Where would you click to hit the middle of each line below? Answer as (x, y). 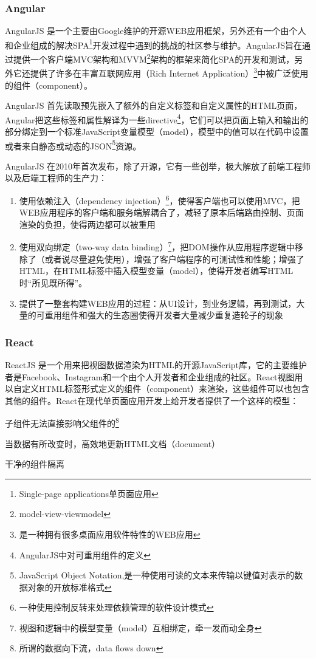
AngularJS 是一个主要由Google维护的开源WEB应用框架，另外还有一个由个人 (156, 31)
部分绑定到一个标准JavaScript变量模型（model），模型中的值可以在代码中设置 (157, 131)
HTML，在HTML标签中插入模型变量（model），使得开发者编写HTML (156, 271)
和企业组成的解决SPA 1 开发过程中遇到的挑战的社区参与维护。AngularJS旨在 (153, 44)
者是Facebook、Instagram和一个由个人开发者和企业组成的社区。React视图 (150, 376)
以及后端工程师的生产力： (56, 178)
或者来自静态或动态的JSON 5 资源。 (73, 145)
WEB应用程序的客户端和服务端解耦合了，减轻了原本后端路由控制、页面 (161, 212)
